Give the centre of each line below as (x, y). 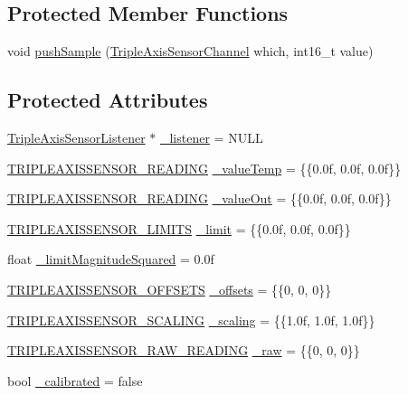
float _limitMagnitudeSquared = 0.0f (111, 259)
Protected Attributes (108, 100)
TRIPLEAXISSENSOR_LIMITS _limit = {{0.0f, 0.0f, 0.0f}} (179, 228)
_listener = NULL (211, 137)
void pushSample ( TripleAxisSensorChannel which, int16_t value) (190, 51)
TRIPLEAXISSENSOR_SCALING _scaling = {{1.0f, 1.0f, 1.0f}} (191, 320)
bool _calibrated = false (75, 380)
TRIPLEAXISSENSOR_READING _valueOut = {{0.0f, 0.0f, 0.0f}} (199, 198)
